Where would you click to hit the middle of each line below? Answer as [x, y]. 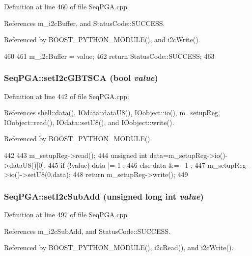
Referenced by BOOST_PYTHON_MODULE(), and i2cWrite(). [102, 39]
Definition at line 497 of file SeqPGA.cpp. [67, 214]
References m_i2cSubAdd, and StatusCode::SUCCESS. [87, 231]
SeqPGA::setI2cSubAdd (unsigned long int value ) [104, 196]
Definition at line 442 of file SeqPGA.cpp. [67, 96]
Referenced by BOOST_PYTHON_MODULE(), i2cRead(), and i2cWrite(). [119, 247]
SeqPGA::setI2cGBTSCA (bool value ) [81, 78]
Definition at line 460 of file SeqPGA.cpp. [67, 6]
